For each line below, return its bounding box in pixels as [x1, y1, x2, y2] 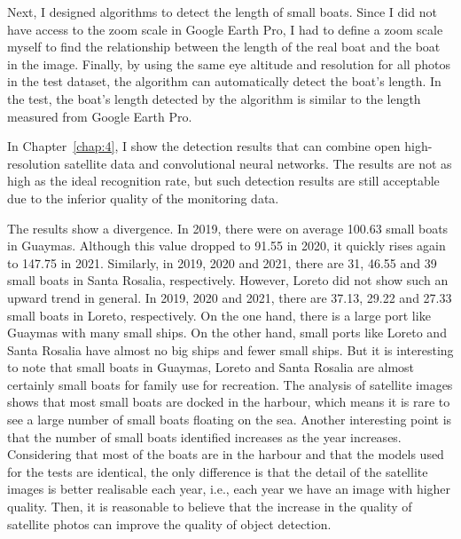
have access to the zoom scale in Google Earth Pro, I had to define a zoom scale [7, 20, 443, 38]
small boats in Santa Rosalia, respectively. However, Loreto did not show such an [7, 271, 449, 289]
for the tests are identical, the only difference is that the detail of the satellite [7, 462, 428, 480]
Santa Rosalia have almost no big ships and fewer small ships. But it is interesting [7, 340, 454, 359]
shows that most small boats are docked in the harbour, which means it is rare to [7, 392, 450, 411]
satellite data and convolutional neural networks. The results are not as [64, 154, 452, 172]
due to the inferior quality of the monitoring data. [7, 188, 279, 207]
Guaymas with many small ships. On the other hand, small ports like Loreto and [7, 323, 447, 342]
